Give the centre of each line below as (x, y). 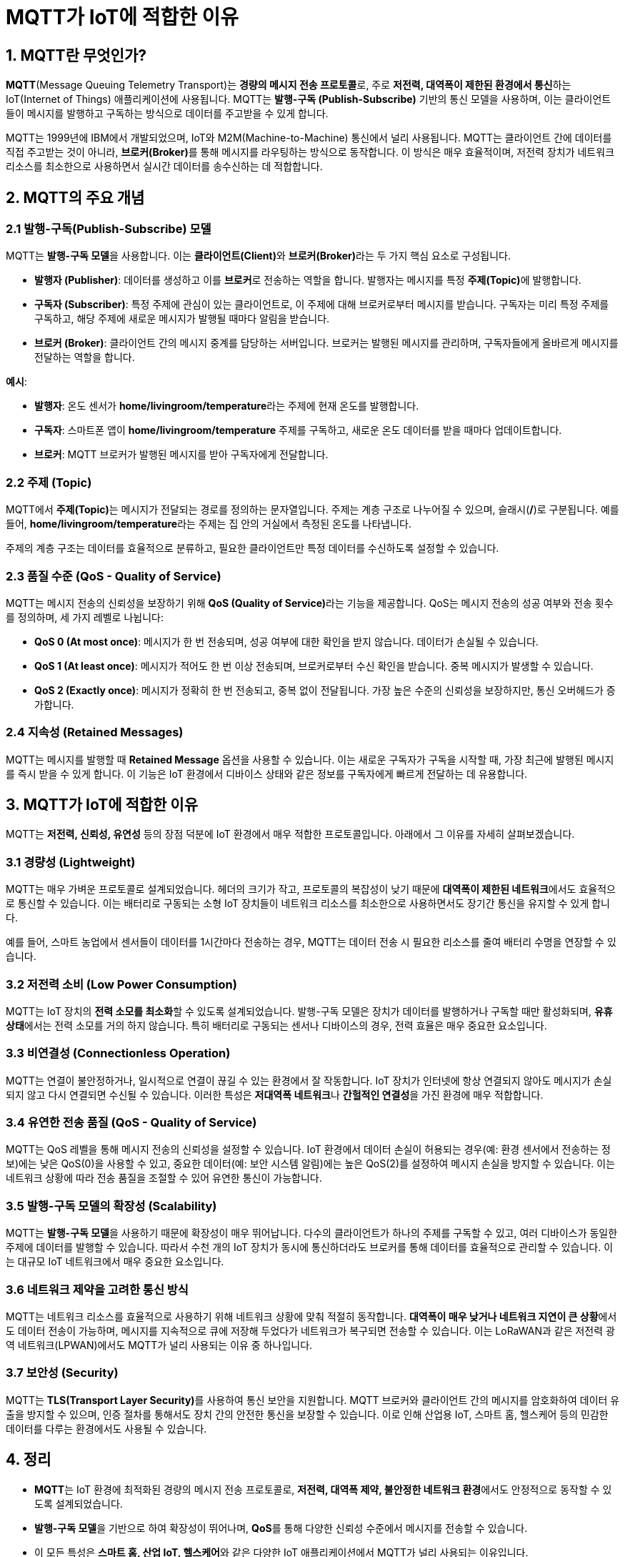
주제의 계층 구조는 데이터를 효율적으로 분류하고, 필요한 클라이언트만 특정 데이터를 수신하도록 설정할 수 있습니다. (252, 548)
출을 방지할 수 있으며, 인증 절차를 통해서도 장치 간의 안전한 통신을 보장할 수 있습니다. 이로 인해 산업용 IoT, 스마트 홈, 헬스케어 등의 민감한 (307, 1414)
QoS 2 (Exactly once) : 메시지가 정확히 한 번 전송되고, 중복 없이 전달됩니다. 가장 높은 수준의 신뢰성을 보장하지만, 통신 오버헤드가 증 (325, 690)
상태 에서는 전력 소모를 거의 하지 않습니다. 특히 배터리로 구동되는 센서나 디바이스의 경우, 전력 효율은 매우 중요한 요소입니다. (276, 1025)
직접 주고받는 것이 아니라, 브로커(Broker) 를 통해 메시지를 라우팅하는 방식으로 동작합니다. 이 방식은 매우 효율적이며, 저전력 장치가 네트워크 (310, 152)
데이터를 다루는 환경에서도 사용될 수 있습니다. (106, 1428)
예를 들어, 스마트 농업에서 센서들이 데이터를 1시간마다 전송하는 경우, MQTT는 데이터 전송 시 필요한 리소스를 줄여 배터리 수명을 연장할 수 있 (311, 942)
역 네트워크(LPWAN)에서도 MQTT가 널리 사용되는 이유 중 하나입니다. (159, 1345)
